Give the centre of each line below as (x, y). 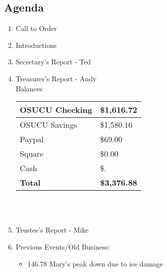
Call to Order (36, 28)
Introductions (36, 45)
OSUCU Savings (48, 125)
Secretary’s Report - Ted (53, 62)
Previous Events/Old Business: (63, 246)
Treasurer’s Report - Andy (56, 78)
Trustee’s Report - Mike (52, 230)
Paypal (32, 139)
